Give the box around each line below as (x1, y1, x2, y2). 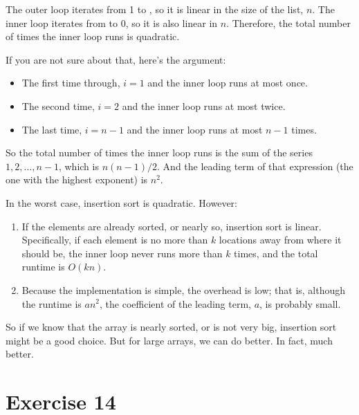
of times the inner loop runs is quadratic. (6, 29, 180, 44)
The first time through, (21, 75, 120, 90)
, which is (58, 158, 99, 173)
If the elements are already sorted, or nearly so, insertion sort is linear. (21, 219, 322, 233)
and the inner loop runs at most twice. (122, 98, 286, 113)
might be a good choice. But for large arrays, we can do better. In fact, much (6, 333, 333, 347)
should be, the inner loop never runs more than (21, 246, 223, 260)
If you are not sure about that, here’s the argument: (6, 52, 226, 66)
